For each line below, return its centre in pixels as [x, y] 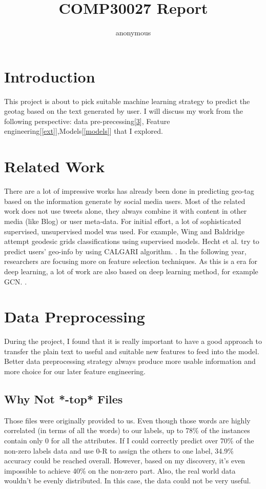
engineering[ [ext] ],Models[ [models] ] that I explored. [84, 131]
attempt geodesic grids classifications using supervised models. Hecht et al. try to [132, 241]
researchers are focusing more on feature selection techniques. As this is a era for [131, 261]
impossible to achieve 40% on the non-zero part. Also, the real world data [120, 470]
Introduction [50, 76]
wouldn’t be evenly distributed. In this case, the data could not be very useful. [128, 481]
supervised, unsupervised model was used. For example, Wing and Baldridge [124, 231]
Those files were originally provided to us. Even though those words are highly [127, 420]
